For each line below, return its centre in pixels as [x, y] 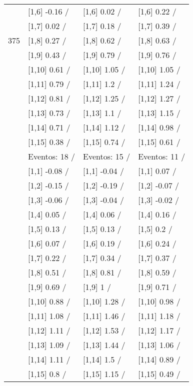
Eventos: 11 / [162, 156]
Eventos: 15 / [107, 156]
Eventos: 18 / [52, 156]
